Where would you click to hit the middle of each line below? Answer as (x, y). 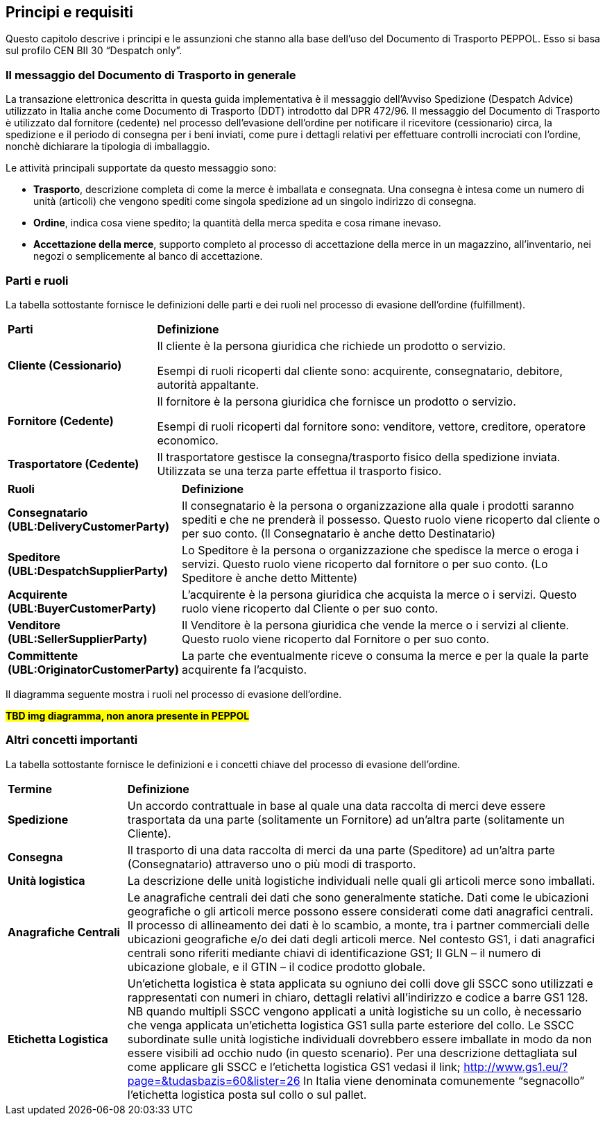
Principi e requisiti (69, 12)
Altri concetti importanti (72, 740)
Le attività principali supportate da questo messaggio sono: (141, 168)
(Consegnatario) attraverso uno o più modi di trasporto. (272, 864)
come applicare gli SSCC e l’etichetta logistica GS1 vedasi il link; (294, 1066)
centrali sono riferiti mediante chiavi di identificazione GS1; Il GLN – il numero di (334, 953)
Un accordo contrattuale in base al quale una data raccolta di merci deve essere (336, 805)
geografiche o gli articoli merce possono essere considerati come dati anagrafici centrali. (360, 911)
